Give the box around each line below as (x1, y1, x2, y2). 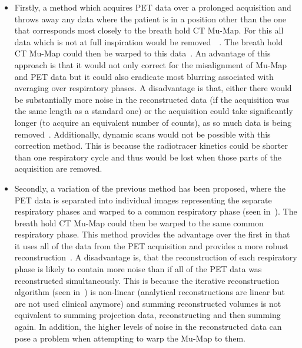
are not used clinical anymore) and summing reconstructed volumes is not (14, 297, 281, 309)
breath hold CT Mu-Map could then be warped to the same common (14, 216, 264, 229)
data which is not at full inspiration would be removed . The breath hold (14, 35, 283, 48)
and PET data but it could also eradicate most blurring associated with (14, 70, 274, 82)
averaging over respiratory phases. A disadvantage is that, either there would (14, 82, 292, 94)
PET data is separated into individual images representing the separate (14, 193, 272, 206)
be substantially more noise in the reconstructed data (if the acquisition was (14, 93, 290, 105)
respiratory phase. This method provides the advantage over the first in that (14, 228, 290, 240)
